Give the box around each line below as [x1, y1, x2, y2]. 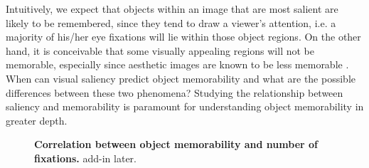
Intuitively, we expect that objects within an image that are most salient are [6, 1, 338, 16]
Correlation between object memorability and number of [34, 137, 318, 152]
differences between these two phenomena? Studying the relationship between [6, 85, 343, 100]
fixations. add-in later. [34, 150, 137, 165]
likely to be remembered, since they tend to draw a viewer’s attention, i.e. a [6, 15, 336, 30]
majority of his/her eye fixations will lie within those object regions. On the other [6, 29, 361, 44]
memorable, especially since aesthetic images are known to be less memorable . [6, 57, 349, 72]
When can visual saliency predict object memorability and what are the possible [6, 70, 355, 85]
